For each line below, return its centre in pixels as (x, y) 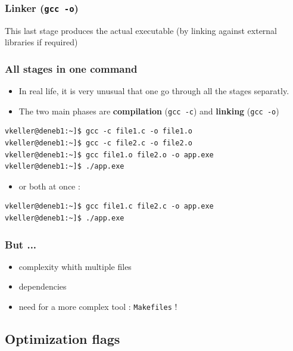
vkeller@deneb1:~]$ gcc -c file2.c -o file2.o (99, 143)
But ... (21, 244)
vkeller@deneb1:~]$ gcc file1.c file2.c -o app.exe (109, 206)
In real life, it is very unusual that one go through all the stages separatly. (154, 91)
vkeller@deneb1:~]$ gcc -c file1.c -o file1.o (99, 131)
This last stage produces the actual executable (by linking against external (141, 30)
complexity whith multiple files (75, 266)
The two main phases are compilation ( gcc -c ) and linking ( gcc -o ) (149, 111)
